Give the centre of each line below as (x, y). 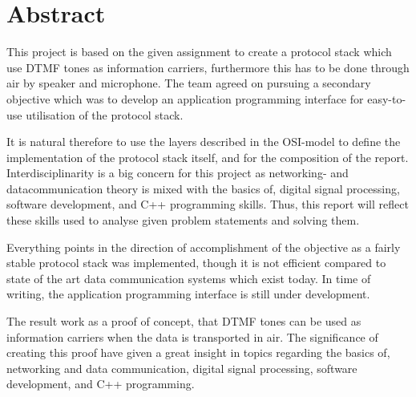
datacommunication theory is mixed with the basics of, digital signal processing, (203, 188)
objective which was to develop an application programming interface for (185, 98)
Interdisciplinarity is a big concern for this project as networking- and (178, 173)
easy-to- (387, 98)
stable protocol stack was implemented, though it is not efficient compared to (196, 263)
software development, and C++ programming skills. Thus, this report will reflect (208, 204)
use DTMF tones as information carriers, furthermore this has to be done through (208, 67)
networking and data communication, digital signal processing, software (182, 368)
